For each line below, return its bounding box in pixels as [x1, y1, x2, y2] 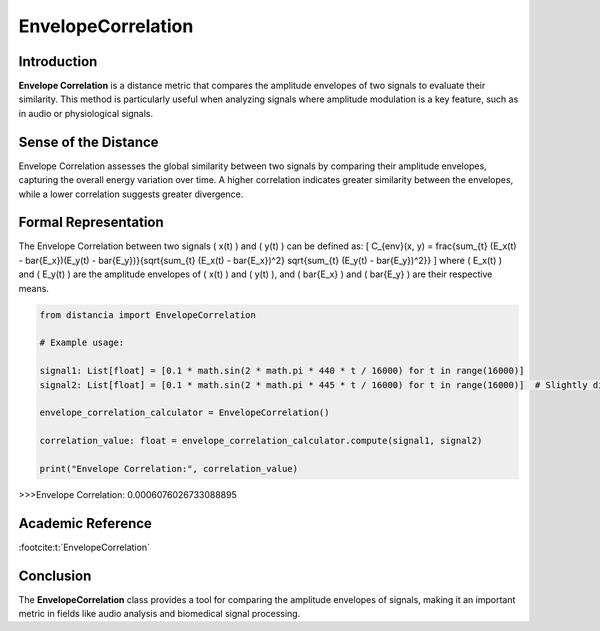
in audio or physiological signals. [18, 107, 154, 119]
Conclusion [18, 567, 92, 584]
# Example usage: [39, 337, 125, 349]
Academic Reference [18, 515, 152, 532]
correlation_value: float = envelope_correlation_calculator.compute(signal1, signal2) [39, 435, 483, 447]
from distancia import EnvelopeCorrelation [39, 309, 257, 320]
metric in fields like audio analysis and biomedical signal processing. [18, 608, 301, 620]
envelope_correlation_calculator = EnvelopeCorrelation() [39, 407, 330, 419]
